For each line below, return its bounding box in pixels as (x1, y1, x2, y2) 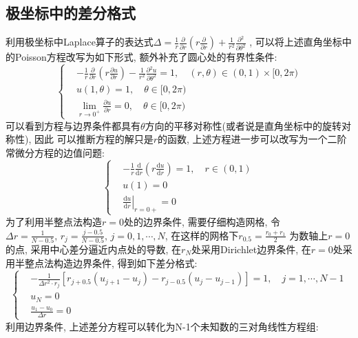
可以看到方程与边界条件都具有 (6, 118, 140, 132)
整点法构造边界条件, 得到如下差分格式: (24, 255, 198, 270)
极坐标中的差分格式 (6, 2, 136, 23)
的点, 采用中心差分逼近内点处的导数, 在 (6, 242, 182, 256)
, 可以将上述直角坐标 (249, 34, 342, 49)
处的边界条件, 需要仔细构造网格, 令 (123, 214, 281, 228)
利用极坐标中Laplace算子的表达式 (6, 34, 154, 49)
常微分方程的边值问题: (6, 145, 105, 159)
